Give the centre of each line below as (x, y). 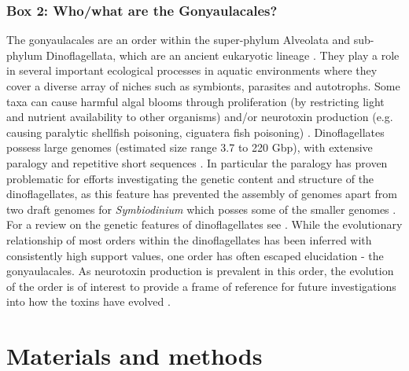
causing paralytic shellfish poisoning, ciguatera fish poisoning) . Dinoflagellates (195, 132)
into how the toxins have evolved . (88, 301)
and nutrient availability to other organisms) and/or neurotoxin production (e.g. (200, 117)
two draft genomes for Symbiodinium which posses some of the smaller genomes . (201, 209)
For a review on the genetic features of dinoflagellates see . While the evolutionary (204, 224)
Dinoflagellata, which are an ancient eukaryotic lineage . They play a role (223, 55)
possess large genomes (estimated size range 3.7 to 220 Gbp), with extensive (190, 147)
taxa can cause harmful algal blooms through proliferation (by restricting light (195, 101)
